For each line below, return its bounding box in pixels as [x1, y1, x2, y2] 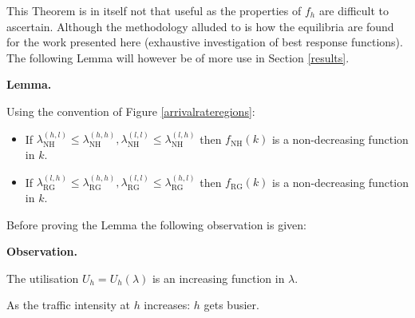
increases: [144, 296, 191, 313]
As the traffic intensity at [6, 296, 130, 313]
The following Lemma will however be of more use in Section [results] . [6, 49, 350, 66]
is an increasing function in [152, 269, 285, 286]
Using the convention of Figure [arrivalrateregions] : [6, 102, 255, 119]
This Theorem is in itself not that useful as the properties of [6, 2, 302, 18]
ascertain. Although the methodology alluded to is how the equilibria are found [6, 18, 394, 34]
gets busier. [204, 296, 259, 313]
